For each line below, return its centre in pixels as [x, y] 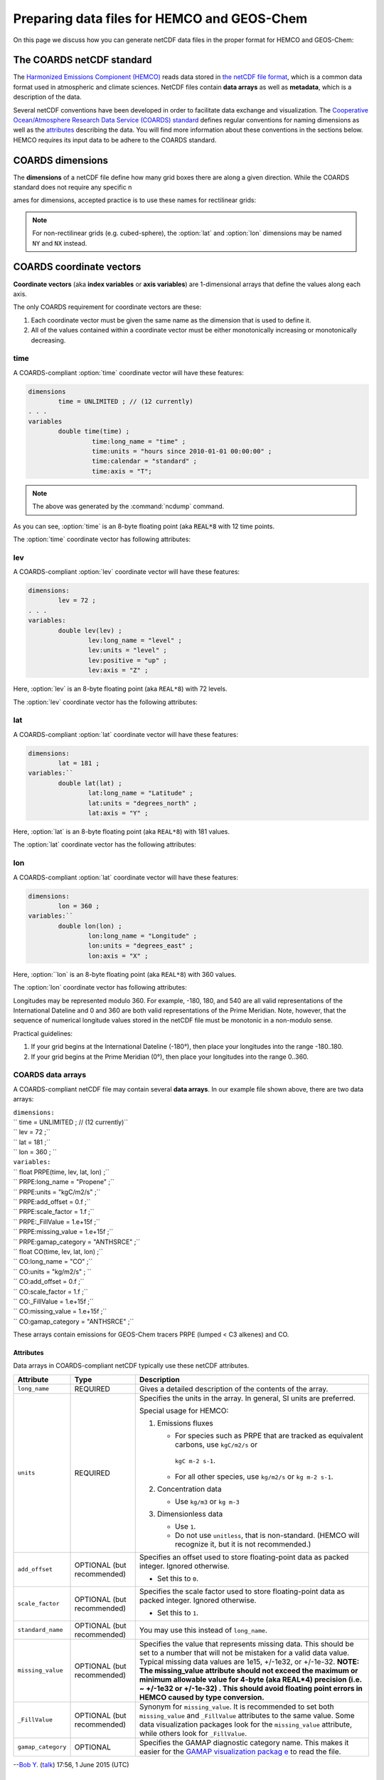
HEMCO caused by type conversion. [202, 1697]
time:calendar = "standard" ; [144, 461]
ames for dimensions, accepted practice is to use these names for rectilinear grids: [134, 200]
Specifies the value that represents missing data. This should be [246, 1643]
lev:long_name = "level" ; [135, 640]
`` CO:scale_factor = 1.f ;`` [50, 1292]
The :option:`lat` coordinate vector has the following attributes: [105, 844]
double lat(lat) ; [90, 783]
